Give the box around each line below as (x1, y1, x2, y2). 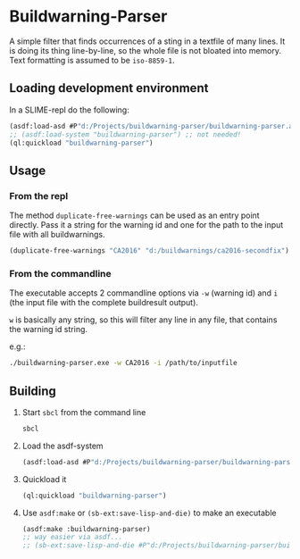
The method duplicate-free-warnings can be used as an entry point (9, 210, 261, 221)
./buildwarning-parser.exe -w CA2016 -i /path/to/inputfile (9, 359, 238, 368)
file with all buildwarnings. (9, 229, 105, 240)
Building (9, 383, 56, 398)
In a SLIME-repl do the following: (9, 104, 129, 115)
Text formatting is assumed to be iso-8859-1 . (9, 54, 176, 65)
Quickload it (21, 473, 67, 484)
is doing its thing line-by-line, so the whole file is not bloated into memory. (9, 45, 281, 55)
